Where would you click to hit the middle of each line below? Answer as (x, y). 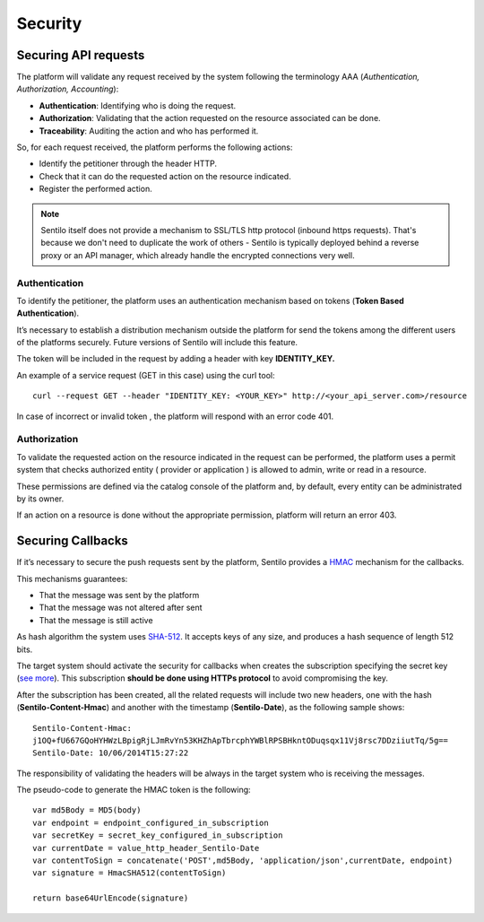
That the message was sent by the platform (119, 596)
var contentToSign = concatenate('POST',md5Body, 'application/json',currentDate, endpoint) (243, 861)
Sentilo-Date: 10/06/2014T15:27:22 (111, 753)
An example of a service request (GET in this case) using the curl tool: (146, 375)
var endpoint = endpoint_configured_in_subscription (151, 822)
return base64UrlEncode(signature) (111, 898)
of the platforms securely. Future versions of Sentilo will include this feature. (157, 343)
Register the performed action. (95, 189)
